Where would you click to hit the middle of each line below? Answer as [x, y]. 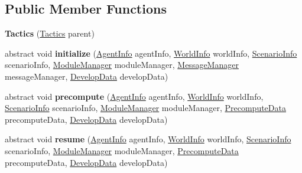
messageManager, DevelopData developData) [87, 76]
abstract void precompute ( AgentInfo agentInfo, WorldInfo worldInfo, [134, 96]
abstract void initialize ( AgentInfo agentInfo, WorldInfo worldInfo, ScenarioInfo [151, 53]
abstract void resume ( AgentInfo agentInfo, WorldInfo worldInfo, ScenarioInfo [148, 139]
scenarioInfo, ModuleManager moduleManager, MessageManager [122, 65]
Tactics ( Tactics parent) [50, 33]
